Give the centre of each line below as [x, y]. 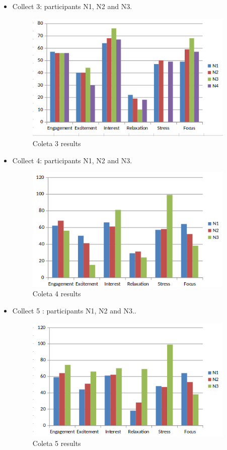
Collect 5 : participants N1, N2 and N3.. [74, 310]
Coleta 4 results [57, 294]
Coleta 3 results [57, 143]
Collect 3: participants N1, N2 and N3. [72, 6]
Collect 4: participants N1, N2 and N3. [72, 160]
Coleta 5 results [57, 443]
